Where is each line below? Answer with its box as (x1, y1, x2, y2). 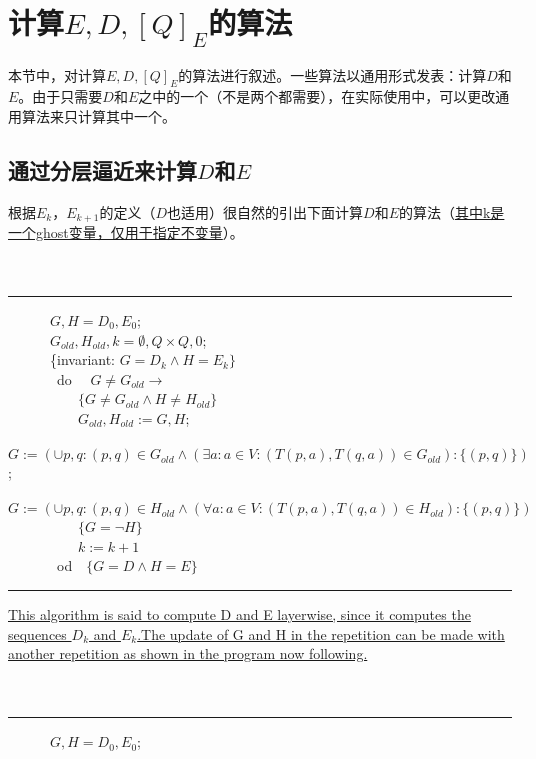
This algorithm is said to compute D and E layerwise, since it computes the (8, 604, 471, 625)
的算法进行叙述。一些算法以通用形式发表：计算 (178, 64, 487, 85)
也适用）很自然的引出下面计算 (167, 201, 364, 222)
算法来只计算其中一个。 (21, 105, 176, 126)
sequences (8, 623, 67, 644)
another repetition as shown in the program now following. (8, 643, 368, 664)
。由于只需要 (18, 86, 103, 107)
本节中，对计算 (8, 64, 106, 85)
